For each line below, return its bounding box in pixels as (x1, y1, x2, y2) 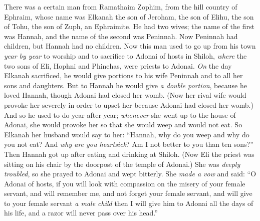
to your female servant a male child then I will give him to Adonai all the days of (4, 197, 253, 208)
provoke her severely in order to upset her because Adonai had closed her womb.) (4, 99, 253, 110)
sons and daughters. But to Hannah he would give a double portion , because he (4, 80, 247, 90)
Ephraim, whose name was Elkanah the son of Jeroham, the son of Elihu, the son (4, 11, 254, 22)
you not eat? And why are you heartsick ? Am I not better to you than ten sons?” (4, 139, 253, 149)
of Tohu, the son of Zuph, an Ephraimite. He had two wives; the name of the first (4, 21, 254, 32)
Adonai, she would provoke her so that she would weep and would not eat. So (4, 119, 242, 130)
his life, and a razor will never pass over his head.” (4, 207, 158, 218)
